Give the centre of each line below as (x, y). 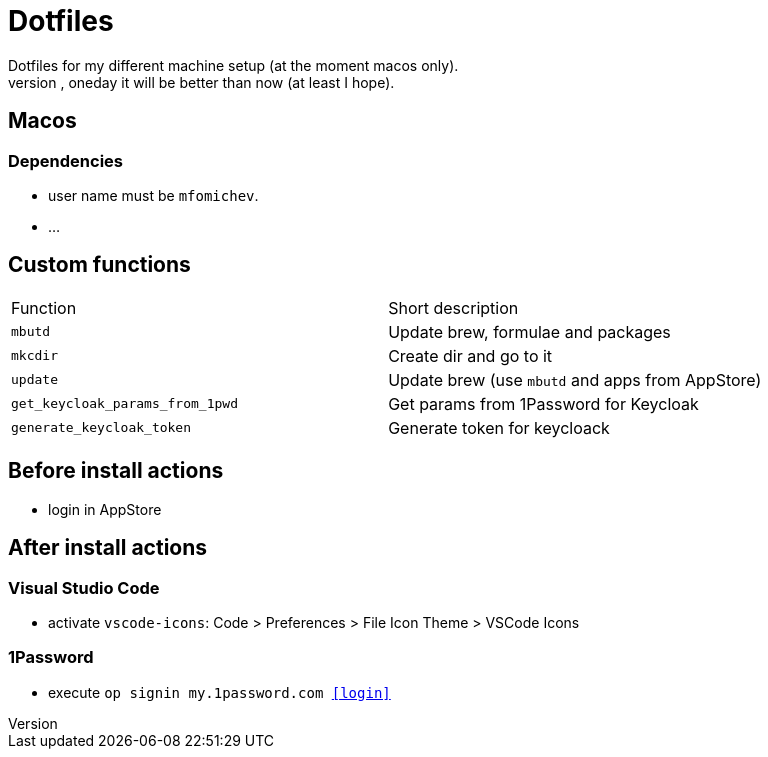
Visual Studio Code (84, 587)
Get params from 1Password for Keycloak (543, 403)
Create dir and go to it (470, 355)
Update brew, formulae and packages (529, 331)
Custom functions (99, 265)
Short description (453, 307)
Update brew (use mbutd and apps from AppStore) (575, 379)
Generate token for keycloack (499, 427)
